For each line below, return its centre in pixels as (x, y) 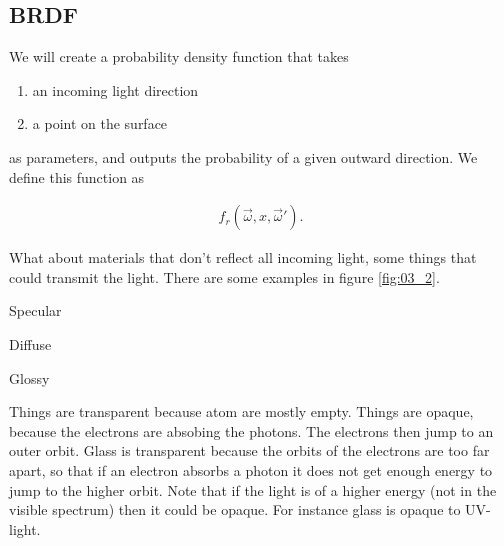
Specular (35, 310)
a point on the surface (100, 123)
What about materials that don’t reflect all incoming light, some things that (243, 257)
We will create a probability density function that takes (179, 56)
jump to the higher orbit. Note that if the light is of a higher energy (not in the (253, 489)
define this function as (77, 176)
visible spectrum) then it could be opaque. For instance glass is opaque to (235, 509)
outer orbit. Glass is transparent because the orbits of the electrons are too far (249, 450)
